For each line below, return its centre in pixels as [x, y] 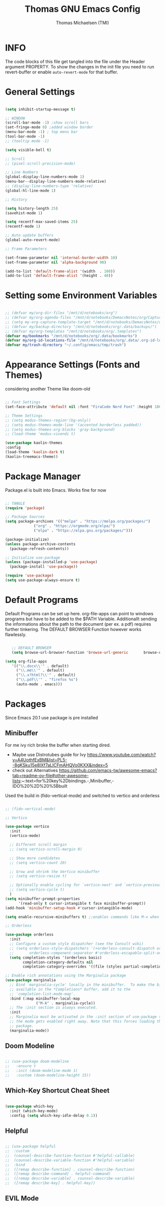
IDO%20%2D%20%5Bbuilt [40, 786]
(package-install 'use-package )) [44, 567]
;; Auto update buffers [29, 235]
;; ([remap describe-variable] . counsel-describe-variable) [70, 1178]
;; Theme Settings [24, 416]
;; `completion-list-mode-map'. [43, 994]
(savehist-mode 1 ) [24, 213]
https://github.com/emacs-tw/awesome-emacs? [108, 770]
